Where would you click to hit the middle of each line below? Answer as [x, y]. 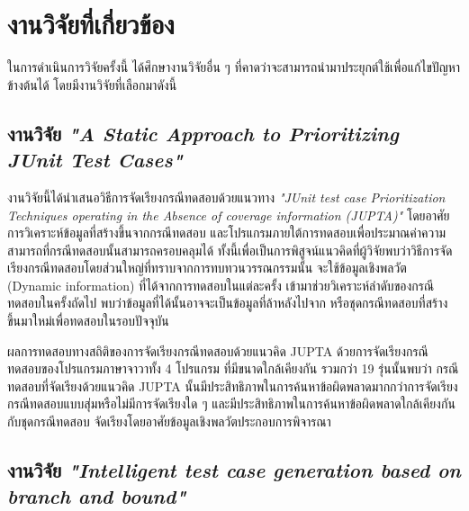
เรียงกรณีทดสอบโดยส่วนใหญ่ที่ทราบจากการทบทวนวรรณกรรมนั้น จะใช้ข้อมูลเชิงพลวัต [207, 268]
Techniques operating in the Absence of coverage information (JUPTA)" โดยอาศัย [229, 215]
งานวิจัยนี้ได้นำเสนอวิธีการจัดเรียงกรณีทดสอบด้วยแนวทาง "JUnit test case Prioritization [226, 197]
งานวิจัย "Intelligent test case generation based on [234, 470]
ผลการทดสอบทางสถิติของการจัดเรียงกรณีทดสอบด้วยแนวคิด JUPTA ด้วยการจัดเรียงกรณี [218, 350]
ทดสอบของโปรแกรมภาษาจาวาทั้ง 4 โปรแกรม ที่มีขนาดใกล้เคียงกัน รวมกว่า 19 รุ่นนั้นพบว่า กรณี [233, 368]
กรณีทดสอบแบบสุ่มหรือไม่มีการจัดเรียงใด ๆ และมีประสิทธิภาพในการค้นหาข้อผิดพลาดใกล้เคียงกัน [231, 403]
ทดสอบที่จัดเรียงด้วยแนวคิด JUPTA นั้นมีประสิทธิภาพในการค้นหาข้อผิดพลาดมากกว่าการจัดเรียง [233, 385]
